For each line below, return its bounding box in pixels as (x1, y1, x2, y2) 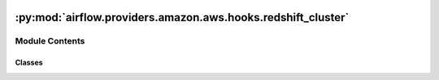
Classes (15, 57, 44, 68)
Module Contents (15, 36, 85, 47)
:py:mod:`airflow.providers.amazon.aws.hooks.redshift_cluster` (15, 11, 350, 24)
